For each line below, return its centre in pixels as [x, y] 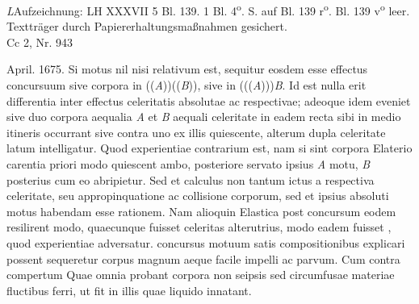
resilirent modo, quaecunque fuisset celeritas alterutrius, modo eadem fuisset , [199, 227]
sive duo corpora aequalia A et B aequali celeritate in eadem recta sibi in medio [204, 117]
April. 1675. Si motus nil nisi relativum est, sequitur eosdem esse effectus [187, 69]
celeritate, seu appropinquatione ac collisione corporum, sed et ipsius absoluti [198, 196]
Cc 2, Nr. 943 [40, 42]
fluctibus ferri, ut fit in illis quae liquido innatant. [129, 290]
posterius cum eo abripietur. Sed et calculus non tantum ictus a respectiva [191, 179]
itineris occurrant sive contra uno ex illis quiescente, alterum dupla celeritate [196, 132]
